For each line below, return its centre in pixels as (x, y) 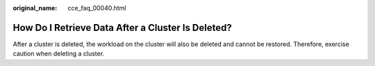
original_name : (35, 8)
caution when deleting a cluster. (58, 54)
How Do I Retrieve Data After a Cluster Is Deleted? (122, 27)
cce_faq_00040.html (97, 8)
